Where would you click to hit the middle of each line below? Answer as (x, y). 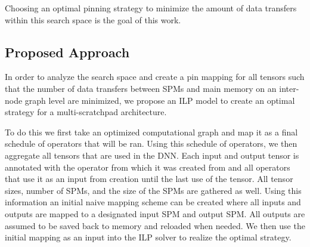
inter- (289, 88)
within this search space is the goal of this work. (93, 19)
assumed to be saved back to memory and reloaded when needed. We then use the (155, 225)
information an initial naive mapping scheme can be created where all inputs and (153, 202)
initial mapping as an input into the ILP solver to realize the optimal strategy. (148, 237)
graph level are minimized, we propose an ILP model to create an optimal (160, 100)
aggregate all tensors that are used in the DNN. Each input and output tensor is (152, 155)
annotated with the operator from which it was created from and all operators (148, 167)
